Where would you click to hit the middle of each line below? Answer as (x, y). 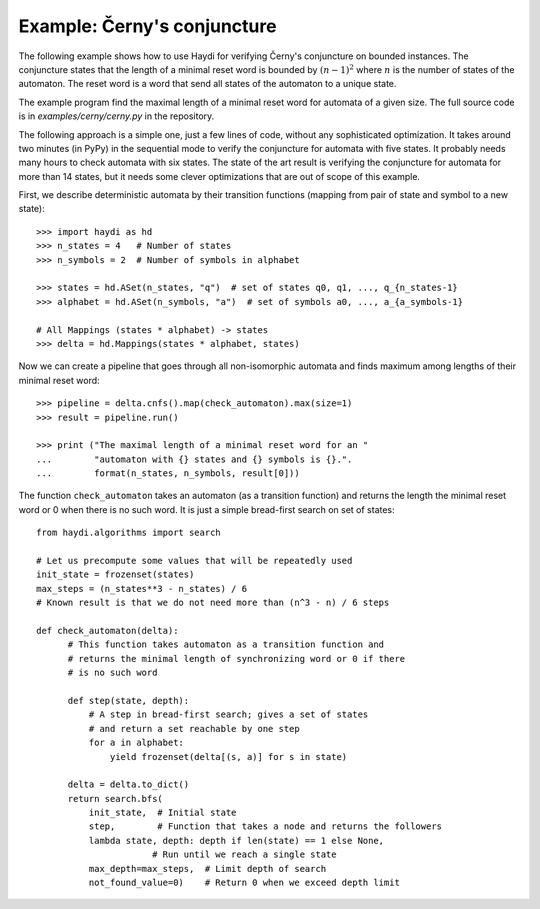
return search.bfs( (115, 798)
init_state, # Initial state (162, 813)
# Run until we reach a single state (244, 854)
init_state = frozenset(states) (115, 574)
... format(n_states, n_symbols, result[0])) (168, 473)
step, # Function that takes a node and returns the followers (265, 826)
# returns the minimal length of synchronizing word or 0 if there (236, 658)
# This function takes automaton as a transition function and (226, 644)
